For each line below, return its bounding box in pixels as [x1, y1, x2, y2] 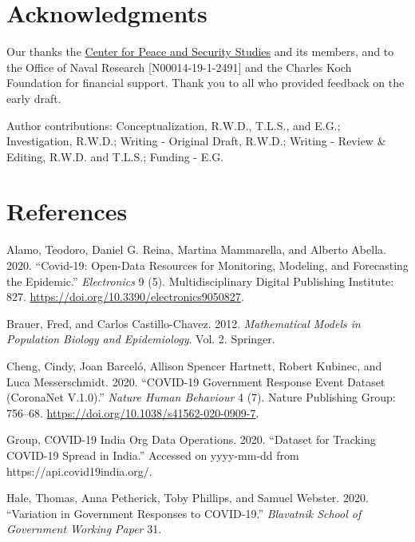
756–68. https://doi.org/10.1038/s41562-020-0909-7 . [6, 404, 259, 421]
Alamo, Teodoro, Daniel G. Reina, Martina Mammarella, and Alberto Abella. [6, 241, 386, 258]
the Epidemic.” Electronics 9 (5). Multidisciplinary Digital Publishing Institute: [6, 272, 394, 289]
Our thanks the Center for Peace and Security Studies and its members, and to [6, 43, 394, 60]
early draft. [6, 89, 61, 106]
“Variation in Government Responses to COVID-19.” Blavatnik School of [6, 504, 362, 521]
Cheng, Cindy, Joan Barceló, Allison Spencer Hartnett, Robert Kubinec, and [6, 357, 382, 374]
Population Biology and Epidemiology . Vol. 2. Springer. [6, 330, 275, 347]
